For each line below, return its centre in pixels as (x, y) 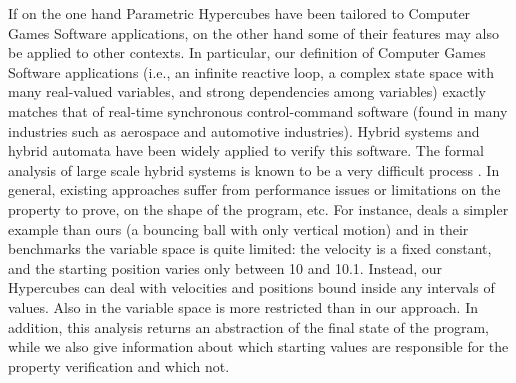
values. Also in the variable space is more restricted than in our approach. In (243, 306)
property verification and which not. (119, 365)
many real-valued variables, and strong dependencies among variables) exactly (247, 91)
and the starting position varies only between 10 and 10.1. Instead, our (225, 267)
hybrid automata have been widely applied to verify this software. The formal (246, 150)
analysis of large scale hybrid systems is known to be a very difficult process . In (254, 169)
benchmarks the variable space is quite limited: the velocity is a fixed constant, (250, 248)
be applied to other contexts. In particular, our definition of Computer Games (247, 52)
